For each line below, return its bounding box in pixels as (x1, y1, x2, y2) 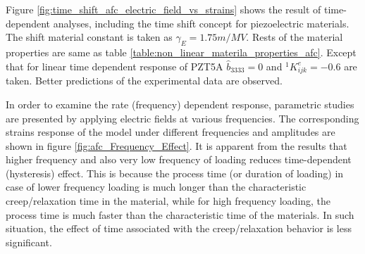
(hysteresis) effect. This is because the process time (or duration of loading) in (6, 165, 344, 180)
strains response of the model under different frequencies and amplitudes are (6, 125, 335, 139)
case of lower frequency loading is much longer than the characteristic (6, 179, 307, 194)
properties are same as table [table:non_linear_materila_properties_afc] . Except (6, 44, 357, 59)
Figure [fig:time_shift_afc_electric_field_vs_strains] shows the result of (6, 2, 321, 16)
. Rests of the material (246, 30, 343, 44)
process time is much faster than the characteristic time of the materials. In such (6, 207, 354, 222)
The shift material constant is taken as (6, 30, 173, 44)
